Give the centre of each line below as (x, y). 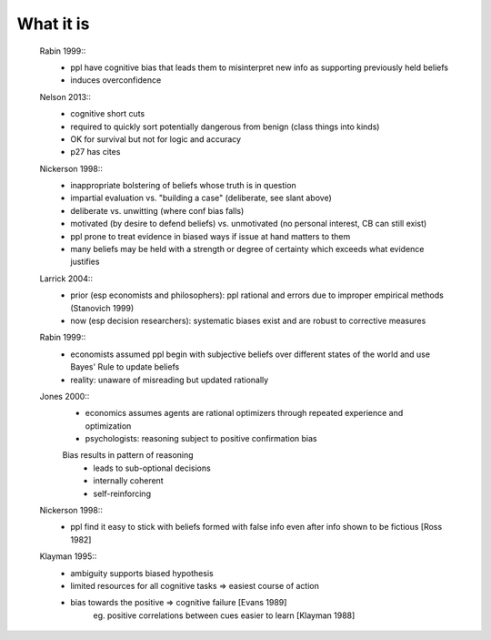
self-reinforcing (122, 493)
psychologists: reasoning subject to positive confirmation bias (201, 439)
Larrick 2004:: (66, 279)
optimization (108, 426)
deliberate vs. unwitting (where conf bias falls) (157, 210)
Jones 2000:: (65, 396)
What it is (53, 24)
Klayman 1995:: (68, 556)
